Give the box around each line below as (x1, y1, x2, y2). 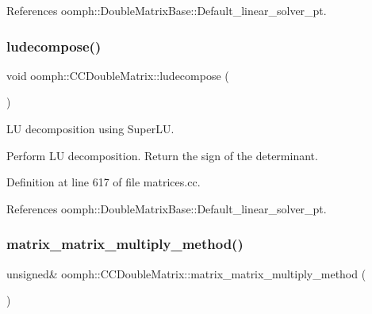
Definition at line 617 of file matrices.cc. (6, 174, 201, 190)
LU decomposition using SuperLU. (6, 121, 174, 136)
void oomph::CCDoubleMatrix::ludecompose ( (6, 67, 229, 83)
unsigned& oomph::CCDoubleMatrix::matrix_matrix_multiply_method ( (6, 265, 366, 281)
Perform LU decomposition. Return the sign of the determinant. (6, 147, 318, 163)
